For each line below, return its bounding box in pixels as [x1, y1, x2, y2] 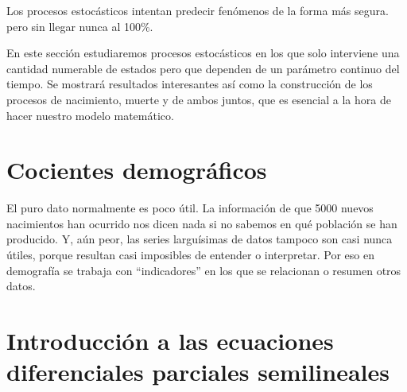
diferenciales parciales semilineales [6, 355, 390, 388]
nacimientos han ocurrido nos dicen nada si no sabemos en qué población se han [6, 215, 397, 231]
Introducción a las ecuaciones [6, 324, 334, 357]
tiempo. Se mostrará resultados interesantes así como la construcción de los [6, 76, 373, 92]
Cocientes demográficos [6, 153, 267, 186]
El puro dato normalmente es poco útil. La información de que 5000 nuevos [6, 200, 374, 216]
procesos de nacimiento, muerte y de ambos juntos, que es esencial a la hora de [6, 91, 391, 107]
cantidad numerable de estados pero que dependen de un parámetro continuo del [6, 60, 400, 76]
